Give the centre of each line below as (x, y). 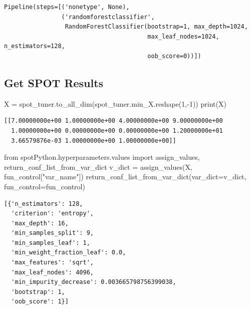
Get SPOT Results (54, 82)
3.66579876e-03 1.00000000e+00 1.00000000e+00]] (94, 140)
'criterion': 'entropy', (52, 214)
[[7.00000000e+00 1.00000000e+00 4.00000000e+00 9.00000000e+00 (113, 121)
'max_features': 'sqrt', (52, 263)
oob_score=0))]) (174, 56)
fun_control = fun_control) (45, 186)
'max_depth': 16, (40, 223)
